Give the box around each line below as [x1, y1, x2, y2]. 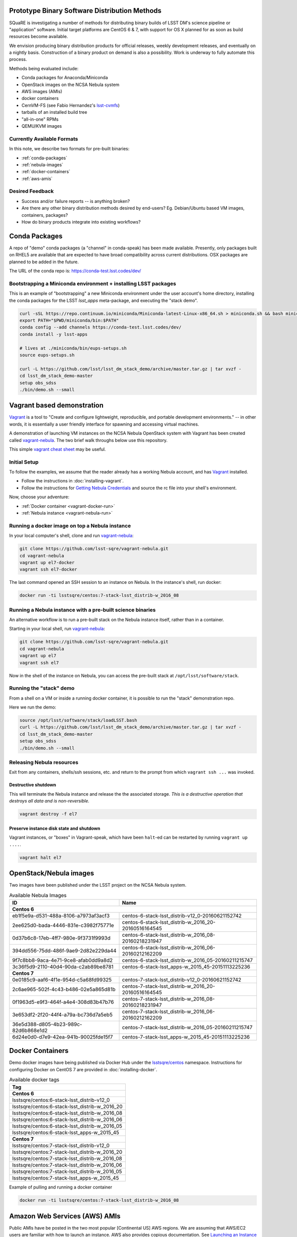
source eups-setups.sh [19, 352, 75, 358]
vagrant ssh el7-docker [19, 567, 78, 572]
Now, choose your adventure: [9, 494, 69, 500]
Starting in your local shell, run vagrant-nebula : [9, 626, 105, 632]
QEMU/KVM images [21, 123, 62, 129]
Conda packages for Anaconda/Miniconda [21, 75, 108, 81]
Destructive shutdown [9, 782, 56, 788]
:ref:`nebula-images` [21, 161, 64, 168]
